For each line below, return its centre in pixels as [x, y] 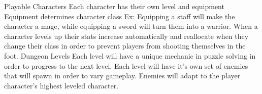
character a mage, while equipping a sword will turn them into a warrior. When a [131, 26]
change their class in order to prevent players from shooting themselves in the [125, 46]
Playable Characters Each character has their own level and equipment [114, 6]
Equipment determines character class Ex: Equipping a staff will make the [120, 16]
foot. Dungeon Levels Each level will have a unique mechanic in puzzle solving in [130, 55]
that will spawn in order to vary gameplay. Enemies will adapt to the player [122, 76]
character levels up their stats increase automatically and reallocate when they [126, 36]
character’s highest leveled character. [61, 85]
